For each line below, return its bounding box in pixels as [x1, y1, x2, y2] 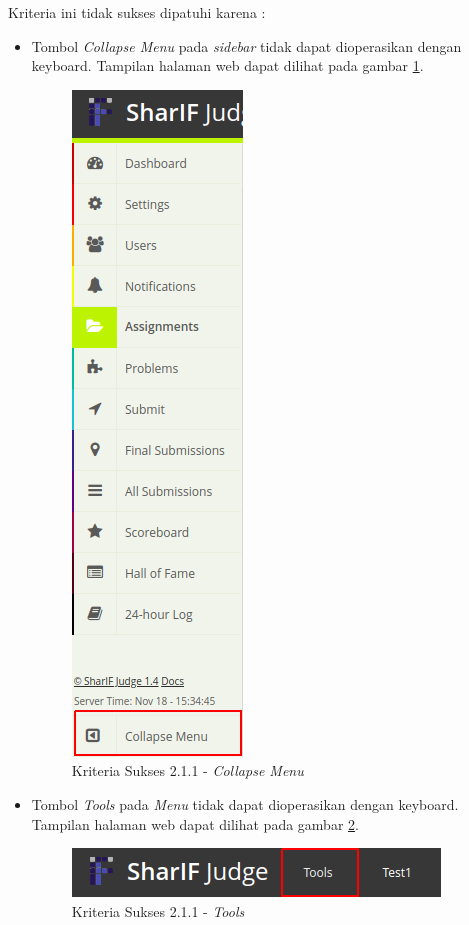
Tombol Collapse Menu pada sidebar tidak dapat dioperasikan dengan [31, 35, 462, 56]
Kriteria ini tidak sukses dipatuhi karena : [8, 2, 266, 22]
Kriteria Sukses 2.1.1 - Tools [71, 900, 245, 921]
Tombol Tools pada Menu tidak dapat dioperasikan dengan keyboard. [31, 793, 459, 814]
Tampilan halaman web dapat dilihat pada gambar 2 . [31, 813, 359, 834]
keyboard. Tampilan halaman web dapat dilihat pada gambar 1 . [31, 55, 424, 76]
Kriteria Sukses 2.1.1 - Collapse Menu [71, 760, 304, 781]
